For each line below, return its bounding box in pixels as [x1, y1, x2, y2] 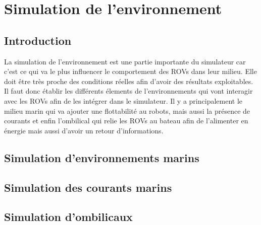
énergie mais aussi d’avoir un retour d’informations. [4, 125, 164, 135]
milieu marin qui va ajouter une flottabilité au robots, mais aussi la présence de [4, 105, 250, 116]
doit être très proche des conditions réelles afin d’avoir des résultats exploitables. [4, 76, 253, 86]
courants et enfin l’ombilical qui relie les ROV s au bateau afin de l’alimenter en [4, 115, 248, 126]
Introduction [4, 32, 72, 48]
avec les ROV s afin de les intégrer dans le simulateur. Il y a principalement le [4, 95, 243, 106]
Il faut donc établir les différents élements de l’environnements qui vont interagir [4, 86, 253, 96]
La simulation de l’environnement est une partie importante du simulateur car [4, 56, 246, 66]
